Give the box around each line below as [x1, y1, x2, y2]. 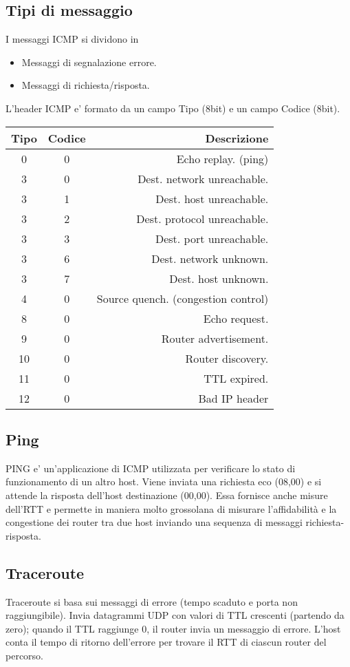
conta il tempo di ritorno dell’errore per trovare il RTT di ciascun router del [6, 635, 327, 649]
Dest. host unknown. [169, 270, 269, 286]
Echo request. [203, 310, 269, 326]
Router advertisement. [161, 330, 269, 346]
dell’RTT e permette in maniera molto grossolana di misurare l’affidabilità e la [6, 501, 337, 516]
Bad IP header [198, 390, 269, 406]
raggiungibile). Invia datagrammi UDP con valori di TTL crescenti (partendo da [6, 608, 344, 622]
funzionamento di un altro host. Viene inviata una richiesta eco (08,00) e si [6, 474, 322, 489]
